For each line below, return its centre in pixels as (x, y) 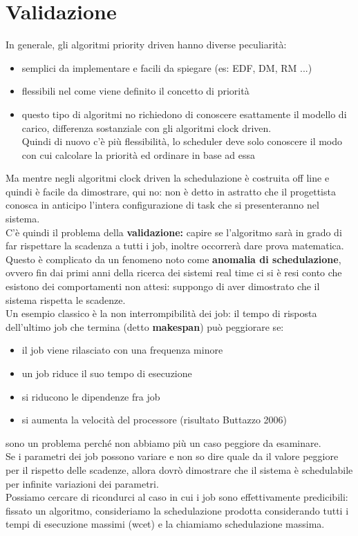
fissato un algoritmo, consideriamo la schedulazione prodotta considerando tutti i (177, 510)
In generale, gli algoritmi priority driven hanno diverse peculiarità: (146, 45)
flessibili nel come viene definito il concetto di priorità (135, 91)
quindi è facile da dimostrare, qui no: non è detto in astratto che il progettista (171, 191)
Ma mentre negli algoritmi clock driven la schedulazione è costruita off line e (168, 178)
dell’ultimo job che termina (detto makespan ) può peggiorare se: (145, 326)
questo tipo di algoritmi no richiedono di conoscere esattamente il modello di (184, 114)
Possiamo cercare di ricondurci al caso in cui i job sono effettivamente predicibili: (177, 497)
